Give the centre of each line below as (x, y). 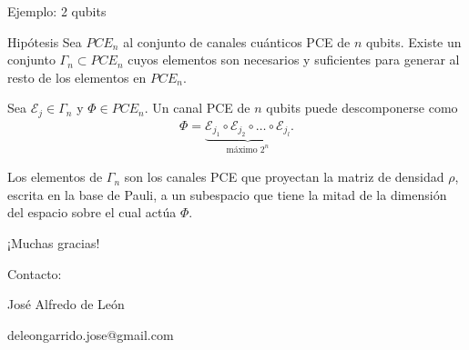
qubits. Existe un (413, 41)
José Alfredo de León (66, 304)
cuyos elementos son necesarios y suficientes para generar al (294, 60)
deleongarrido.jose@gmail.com (91, 334)
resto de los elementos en (77, 77)
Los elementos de (55, 177)
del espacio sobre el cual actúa (92, 212)
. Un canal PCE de (197, 108)
